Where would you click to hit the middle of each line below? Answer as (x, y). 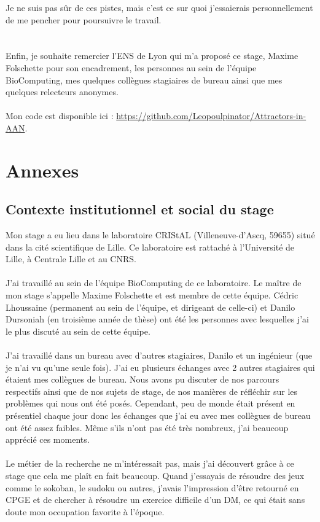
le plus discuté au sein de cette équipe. (78, 331)
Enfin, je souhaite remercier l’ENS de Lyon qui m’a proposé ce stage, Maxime (152, 56)
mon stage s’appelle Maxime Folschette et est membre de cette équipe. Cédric (152, 295)
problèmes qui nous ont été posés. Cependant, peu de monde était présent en (150, 403)
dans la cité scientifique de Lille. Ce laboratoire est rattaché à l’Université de (150, 247)
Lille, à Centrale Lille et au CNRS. (71, 259)
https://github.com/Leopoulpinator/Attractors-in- (211, 116)
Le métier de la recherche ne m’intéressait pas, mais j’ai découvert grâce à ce (150, 463)
